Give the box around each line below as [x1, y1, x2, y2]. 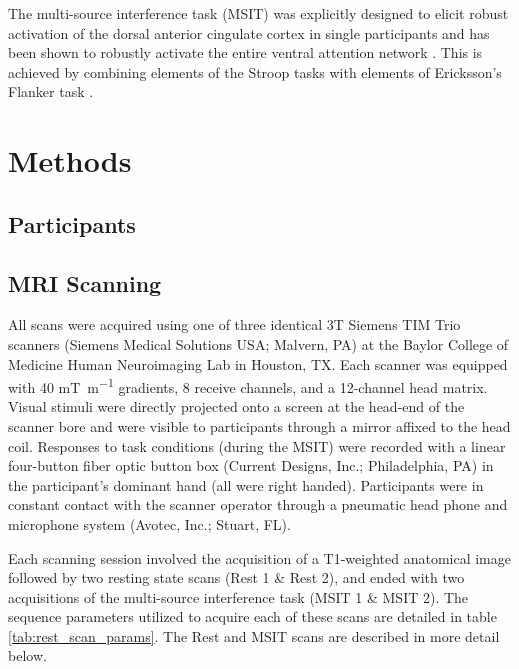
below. [8, 645, 47, 666]
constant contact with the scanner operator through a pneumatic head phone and [8, 494, 508, 515]
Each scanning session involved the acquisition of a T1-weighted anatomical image [8, 547, 511, 568]
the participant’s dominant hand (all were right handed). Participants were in [8, 474, 484, 495]
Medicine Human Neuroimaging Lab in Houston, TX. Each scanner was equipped [8, 353, 508, 374]
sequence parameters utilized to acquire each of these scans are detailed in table [8, 606, 497, 627]
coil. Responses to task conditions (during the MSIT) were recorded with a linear [8, 435, 506, 456]
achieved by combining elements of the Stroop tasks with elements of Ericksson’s [8, 61, 502, 82]
